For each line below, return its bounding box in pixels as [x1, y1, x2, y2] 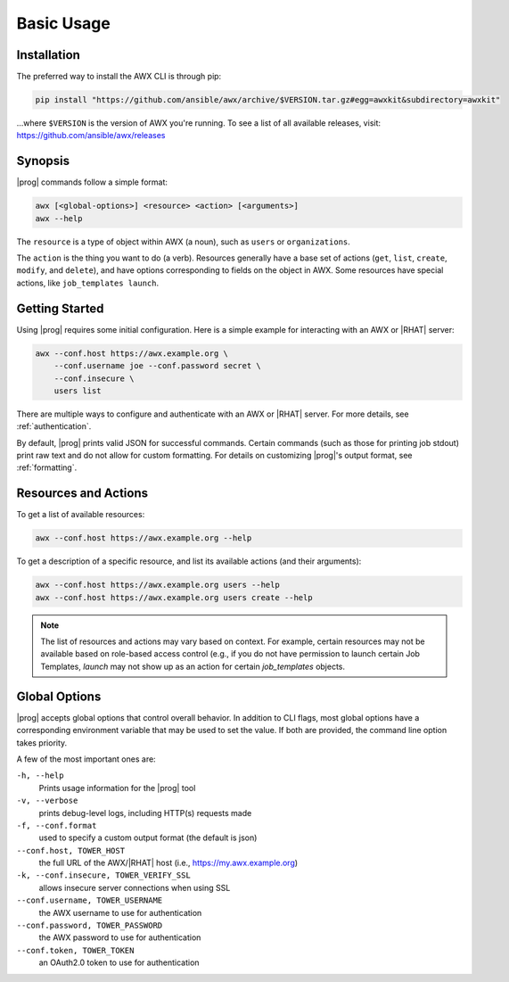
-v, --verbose [16, 796, 78, 806]
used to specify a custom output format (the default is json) [38, 832, 258, 843]
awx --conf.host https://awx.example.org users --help [35, 580, 280, 590]
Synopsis [16, 153, 70, 169]
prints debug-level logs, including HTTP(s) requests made [38, 807, 252, 818]
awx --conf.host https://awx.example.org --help [35, 533, 252, 543]
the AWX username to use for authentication [38, 907, 202, 918]
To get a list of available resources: [16, 509, 145, 520]
